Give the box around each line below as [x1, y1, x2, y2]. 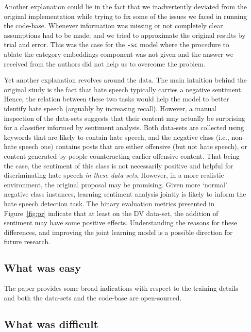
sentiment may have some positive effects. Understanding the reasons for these [4, 217, 237, 228]
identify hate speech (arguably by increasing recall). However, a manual [4, 103, 217, 113]
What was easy [4, 260, 81, 275]
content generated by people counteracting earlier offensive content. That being [4, 150, 240, 161]
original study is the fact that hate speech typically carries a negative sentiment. [4, 84, 243, 94]
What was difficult [4, 316, 99, 331]
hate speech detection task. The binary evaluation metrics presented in [4, 198, 215, 208]
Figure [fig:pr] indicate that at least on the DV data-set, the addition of [4, 208, 218, 218]
